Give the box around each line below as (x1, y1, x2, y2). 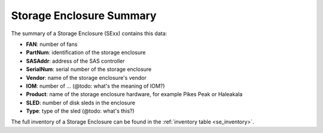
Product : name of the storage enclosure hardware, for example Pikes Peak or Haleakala (26, 91, 243, 98)
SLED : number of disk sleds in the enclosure (26, 99, 136, 106)
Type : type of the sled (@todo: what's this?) (26, 107, 135, 115)
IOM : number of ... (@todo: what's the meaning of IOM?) (26, 82, 165, 89)
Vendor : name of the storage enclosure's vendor (26, 74, 147, 81)
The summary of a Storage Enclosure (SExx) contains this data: (11, 30, 167, 37)
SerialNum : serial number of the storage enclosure (26, 66, 152, 73)
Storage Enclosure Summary (11, 9, 157, 22)
